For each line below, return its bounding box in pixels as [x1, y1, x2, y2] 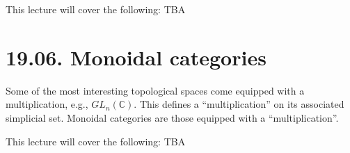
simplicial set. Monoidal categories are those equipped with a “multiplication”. [6, 110, 339, 124]
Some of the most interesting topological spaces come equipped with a [6, 83, 305, 97]
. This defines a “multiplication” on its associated [134, 97, 344, 111]
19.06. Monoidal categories [6, 42, 267, 71]
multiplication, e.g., [6, 97, 88, 111]
